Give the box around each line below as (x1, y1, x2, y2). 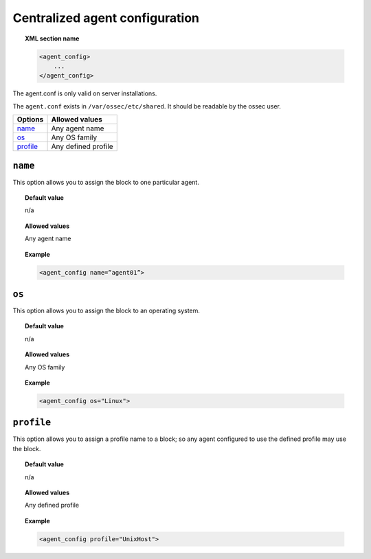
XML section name (25, 34, 80, 43)
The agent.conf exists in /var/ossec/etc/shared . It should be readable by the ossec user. (12, 102, 281, 110)
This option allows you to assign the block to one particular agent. (12, 178, 199, 186)
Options (16, 115, 44, 124)
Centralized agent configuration (12, 10, 199, 25)
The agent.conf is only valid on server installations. (12, 89, 157, 98)
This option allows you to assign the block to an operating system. (12, 306, 201, 315)
